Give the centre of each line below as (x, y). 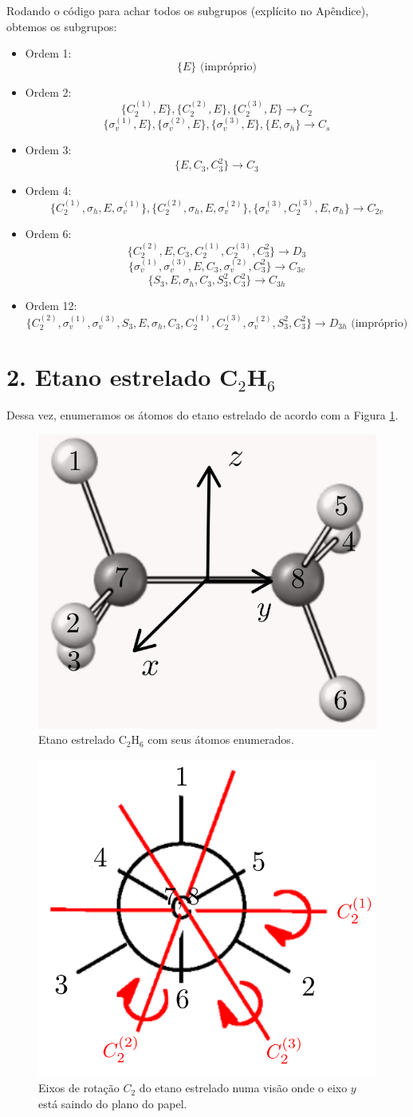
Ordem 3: (48, 150)
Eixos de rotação (79, 1088)
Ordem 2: (48, 91)
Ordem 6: (48, 234)
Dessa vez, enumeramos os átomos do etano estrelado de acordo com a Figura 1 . (203, 415)
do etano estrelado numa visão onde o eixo (243, 1088)
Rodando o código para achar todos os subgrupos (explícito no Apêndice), (188, 10)
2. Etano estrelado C (122, 377)
